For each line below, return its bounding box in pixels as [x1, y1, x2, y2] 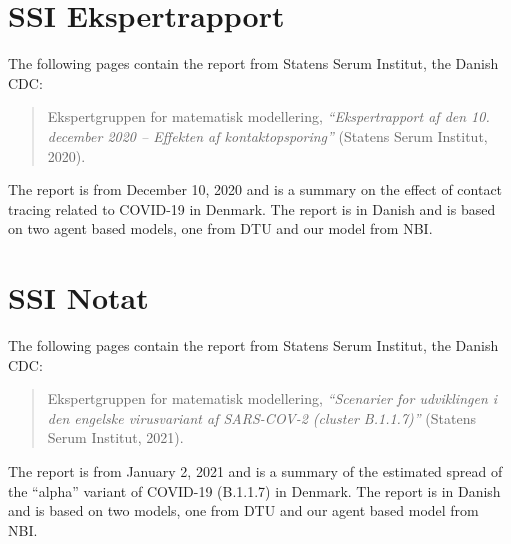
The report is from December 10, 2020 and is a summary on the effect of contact [8, 179, 503, 200]
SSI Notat [8, 277, 149, 318]
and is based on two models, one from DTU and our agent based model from [8, 500, 479, 521]
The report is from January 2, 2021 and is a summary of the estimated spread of [8, 460, 503, 481]
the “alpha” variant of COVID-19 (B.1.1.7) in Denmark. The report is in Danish [8, 480, 501, 501]
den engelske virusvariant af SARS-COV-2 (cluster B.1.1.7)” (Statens [47, 407, 476, 428]
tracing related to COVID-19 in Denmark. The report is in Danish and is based [8, 198, 496, 219]
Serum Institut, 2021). [47, 427, 184, 448]
